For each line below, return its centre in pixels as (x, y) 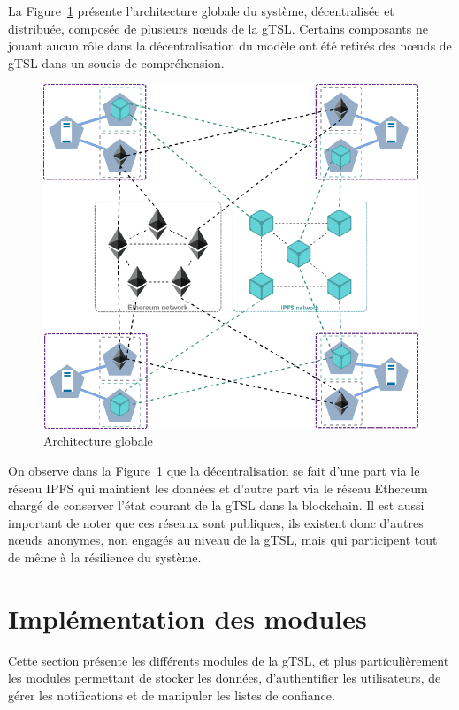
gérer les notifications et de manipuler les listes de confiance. (172, 695)
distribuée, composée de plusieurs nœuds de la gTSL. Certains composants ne (218, 28)
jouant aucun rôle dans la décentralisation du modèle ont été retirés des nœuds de (230, 46)
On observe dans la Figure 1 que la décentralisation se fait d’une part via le (214, 470)
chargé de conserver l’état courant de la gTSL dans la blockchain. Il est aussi (216, 505)
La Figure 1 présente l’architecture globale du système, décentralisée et (201, 11)
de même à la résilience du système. (105, 557)
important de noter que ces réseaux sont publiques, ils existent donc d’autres (216, 522)
